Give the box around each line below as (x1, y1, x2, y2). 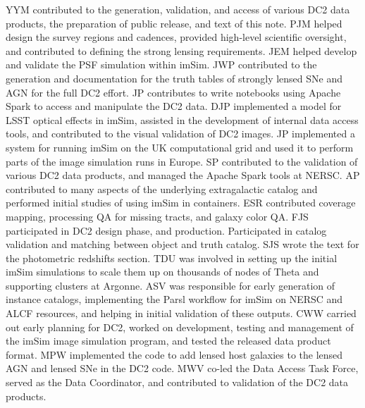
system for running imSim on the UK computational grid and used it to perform (6, 140, 354, 154)
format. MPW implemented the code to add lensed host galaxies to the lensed (6, 347, 343, 361)
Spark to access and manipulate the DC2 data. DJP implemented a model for (6, 99, 342, 113)
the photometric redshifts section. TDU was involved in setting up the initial (6, 250, 338, 265)
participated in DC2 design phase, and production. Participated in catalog (6, 223, 327, 237)
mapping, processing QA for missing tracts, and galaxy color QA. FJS (6, 209, 309, 223)
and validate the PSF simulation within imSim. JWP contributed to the (6, 57, 317, 72)
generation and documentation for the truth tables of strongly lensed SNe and (6, 70, 342, 85)
